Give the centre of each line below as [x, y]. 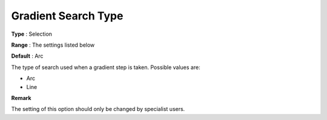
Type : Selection [32, 34]
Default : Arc [27, 56]
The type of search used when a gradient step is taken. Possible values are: [106, 67]
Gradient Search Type [67, 16]
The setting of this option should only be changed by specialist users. [98, 109]
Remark [21, 98]
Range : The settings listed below [53, 45]
